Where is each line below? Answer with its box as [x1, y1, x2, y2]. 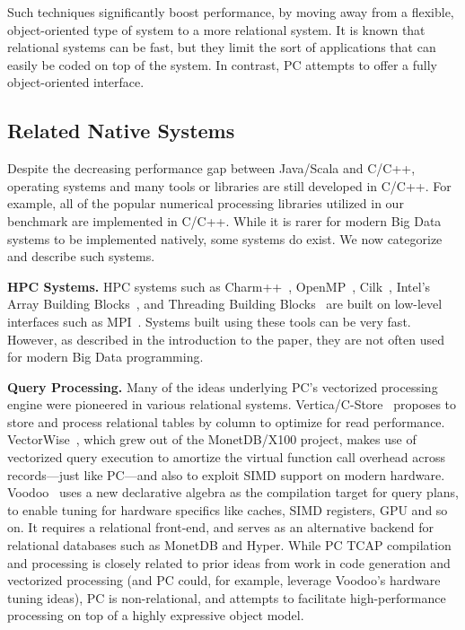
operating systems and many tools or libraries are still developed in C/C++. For [7, 176, 452, 195]
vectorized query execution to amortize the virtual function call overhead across [7, 448, 446, 467]
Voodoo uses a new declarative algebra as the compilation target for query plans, [7, 483, 459, 502]
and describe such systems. [7, 247, 155, 266]
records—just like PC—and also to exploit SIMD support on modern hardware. [7, 465, 445, 484]
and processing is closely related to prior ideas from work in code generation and [7, 553, 451, 572]
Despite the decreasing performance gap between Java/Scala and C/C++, [7, 159, 416, 178]
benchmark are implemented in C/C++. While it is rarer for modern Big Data [7, 211, 442, 230]
